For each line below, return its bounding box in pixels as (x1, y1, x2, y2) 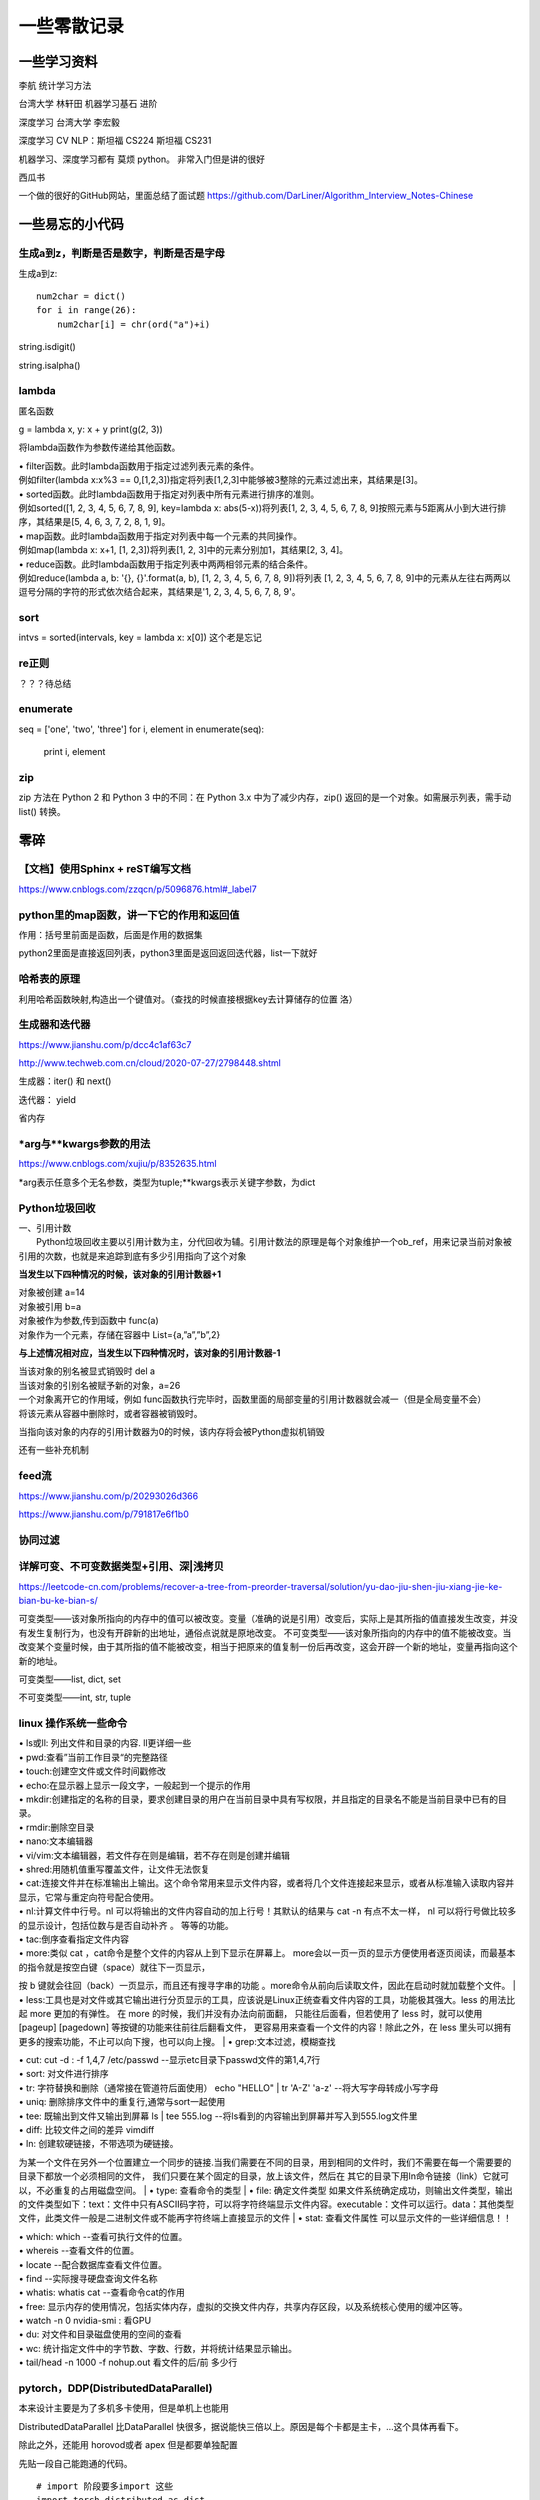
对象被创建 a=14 (18, 1286, 85, 1299)
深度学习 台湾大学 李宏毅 (18, 116, 120, 128)
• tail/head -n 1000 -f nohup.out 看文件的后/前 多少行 (18, 2356, 238, 2369)
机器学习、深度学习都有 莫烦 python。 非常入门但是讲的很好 (18, 153, 265, 165)
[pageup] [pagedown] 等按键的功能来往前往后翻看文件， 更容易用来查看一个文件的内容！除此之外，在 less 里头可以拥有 (18, 2021, 512, 2034)
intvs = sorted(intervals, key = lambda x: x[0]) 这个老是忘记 (18, 631, 262, 644)
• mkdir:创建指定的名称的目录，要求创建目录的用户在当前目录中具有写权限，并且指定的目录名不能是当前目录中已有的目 (18, 1793, 507, 1805)
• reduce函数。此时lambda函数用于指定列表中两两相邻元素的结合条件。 (18, 558, 314, 570)
